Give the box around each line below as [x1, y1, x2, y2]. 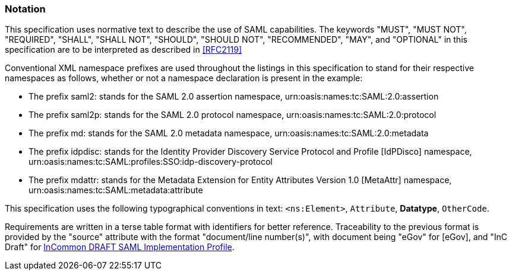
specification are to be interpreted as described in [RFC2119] [5, 44, 242, 55]
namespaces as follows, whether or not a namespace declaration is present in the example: [5, 73, 363, 84]
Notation [5, 3, 46, 15]
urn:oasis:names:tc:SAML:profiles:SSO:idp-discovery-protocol [29, 156, 273, 167]
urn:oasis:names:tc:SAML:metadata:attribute [29, 185, 203, 196]
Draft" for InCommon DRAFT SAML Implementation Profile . [5, 242, 235, 252]
